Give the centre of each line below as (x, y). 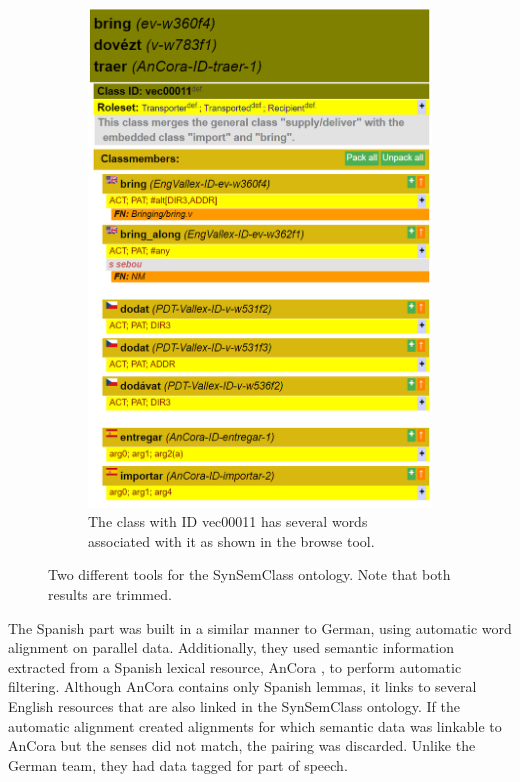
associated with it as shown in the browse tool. (231, 540)
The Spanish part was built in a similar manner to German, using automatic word (260, 627)
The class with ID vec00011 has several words (228, 521)
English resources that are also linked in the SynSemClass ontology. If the (234, 705)
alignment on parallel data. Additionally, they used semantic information (231, 647)
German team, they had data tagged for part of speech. (178, 764)
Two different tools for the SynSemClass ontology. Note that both (249, 574)
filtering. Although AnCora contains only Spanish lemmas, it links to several (242, 686)
